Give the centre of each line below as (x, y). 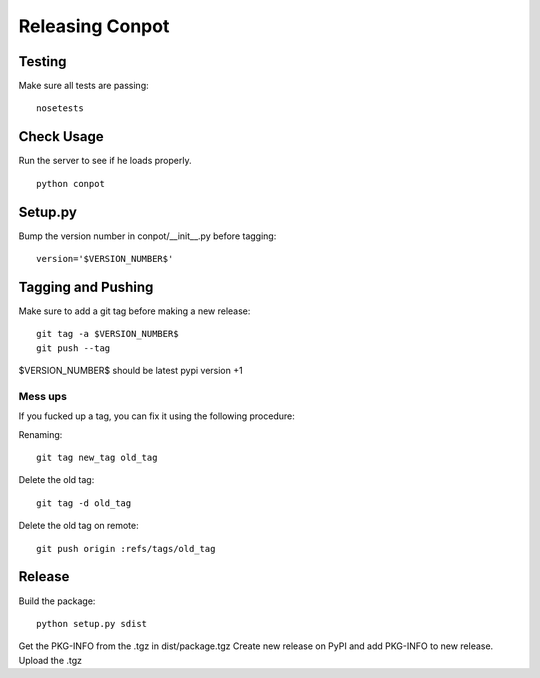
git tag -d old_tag (84, 503)
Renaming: (40, 434)
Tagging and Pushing (86, 286)
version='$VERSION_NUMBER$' (105, 259)
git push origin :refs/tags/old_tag (126, 548)
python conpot (70, 183)
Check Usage (61, 136)
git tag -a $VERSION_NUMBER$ (107, 334)
